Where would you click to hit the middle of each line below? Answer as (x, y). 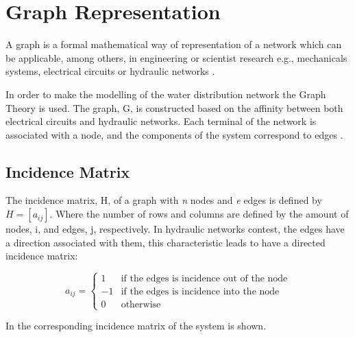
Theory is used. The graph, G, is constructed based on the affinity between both (174, 107)
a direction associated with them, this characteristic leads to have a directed (166, 242)
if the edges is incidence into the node (200, 292)
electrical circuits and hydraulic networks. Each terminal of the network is (161, 121)
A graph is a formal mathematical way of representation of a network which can (174, 44)
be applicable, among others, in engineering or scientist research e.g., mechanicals (176, 57)
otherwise (141, 305)
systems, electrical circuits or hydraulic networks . (110, 71)
